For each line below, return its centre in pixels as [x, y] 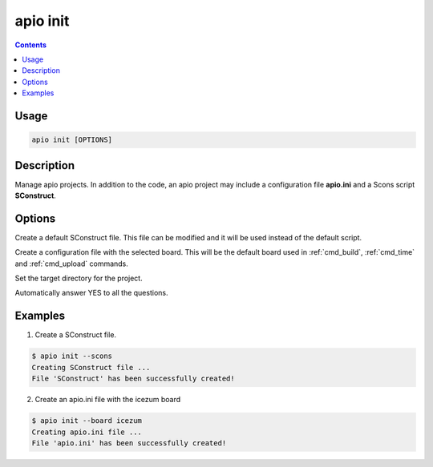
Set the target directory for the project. [79, 278]
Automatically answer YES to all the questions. [91, 293]
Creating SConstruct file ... [91, 367]
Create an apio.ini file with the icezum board [108, 400]
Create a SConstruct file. [75, 335]
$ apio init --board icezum [87, 421]
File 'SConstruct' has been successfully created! [134, 379]
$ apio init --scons [72, 356]
